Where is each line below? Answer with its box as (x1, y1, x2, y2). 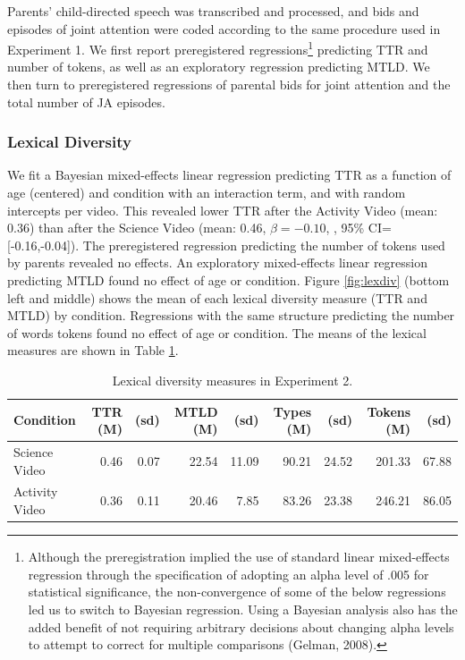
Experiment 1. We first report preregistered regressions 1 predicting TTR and (7, 38, 428, 58)
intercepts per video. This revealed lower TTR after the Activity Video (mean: (7, 200, 438, 219)
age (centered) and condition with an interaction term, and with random (7, 183, 406, 202)
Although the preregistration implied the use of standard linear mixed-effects (28, 547, 450, 566)
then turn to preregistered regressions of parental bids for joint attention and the (7, 75, 451, 94)
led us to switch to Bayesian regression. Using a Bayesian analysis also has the (28, 599, 458, 618)
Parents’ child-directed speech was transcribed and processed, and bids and (7, 2, 419, 20)
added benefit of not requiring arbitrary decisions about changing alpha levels (28, 617, 454, 636)
